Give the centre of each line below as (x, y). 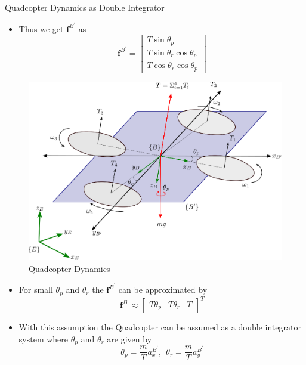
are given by (129, 338)
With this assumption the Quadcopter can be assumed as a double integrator (160, 327)
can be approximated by (163, 290)
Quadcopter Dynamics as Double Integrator (85, 7)
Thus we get (41, 28)
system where (44, 338)
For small (36, 290)
